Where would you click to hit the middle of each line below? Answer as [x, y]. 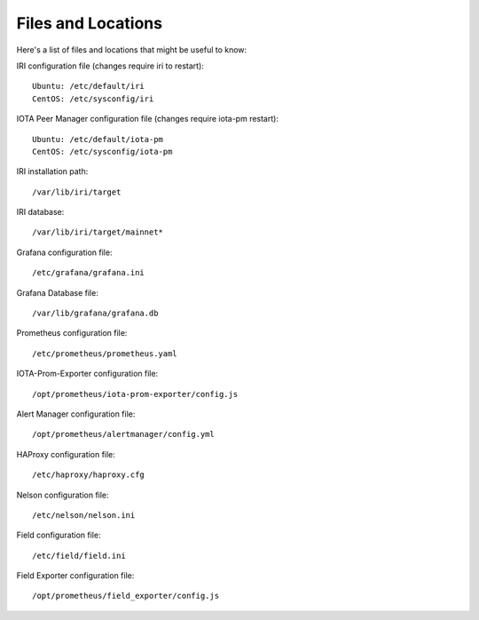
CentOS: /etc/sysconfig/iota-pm [102, 151]
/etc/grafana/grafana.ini [89, 273]
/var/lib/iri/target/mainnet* [98, 232]
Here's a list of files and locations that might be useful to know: [132, 50]
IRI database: [40, 212]
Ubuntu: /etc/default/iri [89, 86]
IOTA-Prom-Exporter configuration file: [87, 374]
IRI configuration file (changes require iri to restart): [110, 66]
